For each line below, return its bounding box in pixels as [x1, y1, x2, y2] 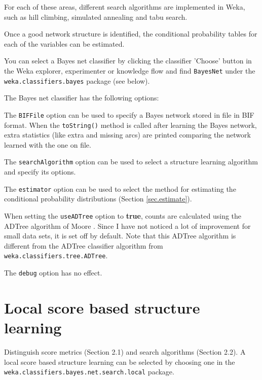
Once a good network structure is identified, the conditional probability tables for [4, 28, 257, 39]
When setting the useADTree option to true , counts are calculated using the [4, 210, 242, 221]
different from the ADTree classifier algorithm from [4, 240, 163, 251]
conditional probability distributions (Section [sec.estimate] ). [4, 193, 192, 204]
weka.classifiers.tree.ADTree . [4, 250, 108, 261]
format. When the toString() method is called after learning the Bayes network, [4, 119, 257, 130]
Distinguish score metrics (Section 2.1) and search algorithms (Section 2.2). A [4, 346, 246, 357]
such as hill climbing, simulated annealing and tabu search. [4, 11, 188, 22]
